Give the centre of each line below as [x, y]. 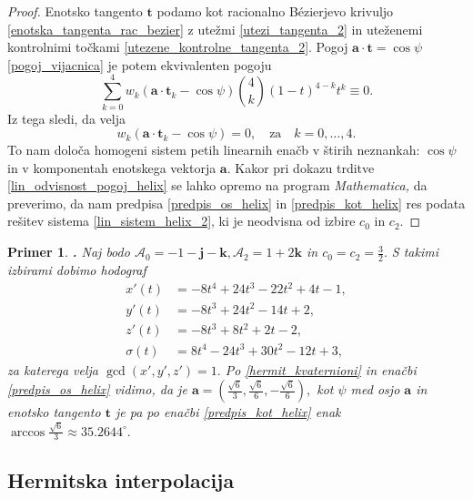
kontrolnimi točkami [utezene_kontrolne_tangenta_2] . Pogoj [178, 47]
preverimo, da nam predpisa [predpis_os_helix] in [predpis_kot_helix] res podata [236, 203]
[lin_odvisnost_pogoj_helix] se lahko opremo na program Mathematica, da [217, 185]
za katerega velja [53, 369]
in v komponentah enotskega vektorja [112, 167]
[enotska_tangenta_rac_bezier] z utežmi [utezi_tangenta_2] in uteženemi [215, 29]
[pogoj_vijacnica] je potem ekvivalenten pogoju [140, 64]
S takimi [415, 252]
